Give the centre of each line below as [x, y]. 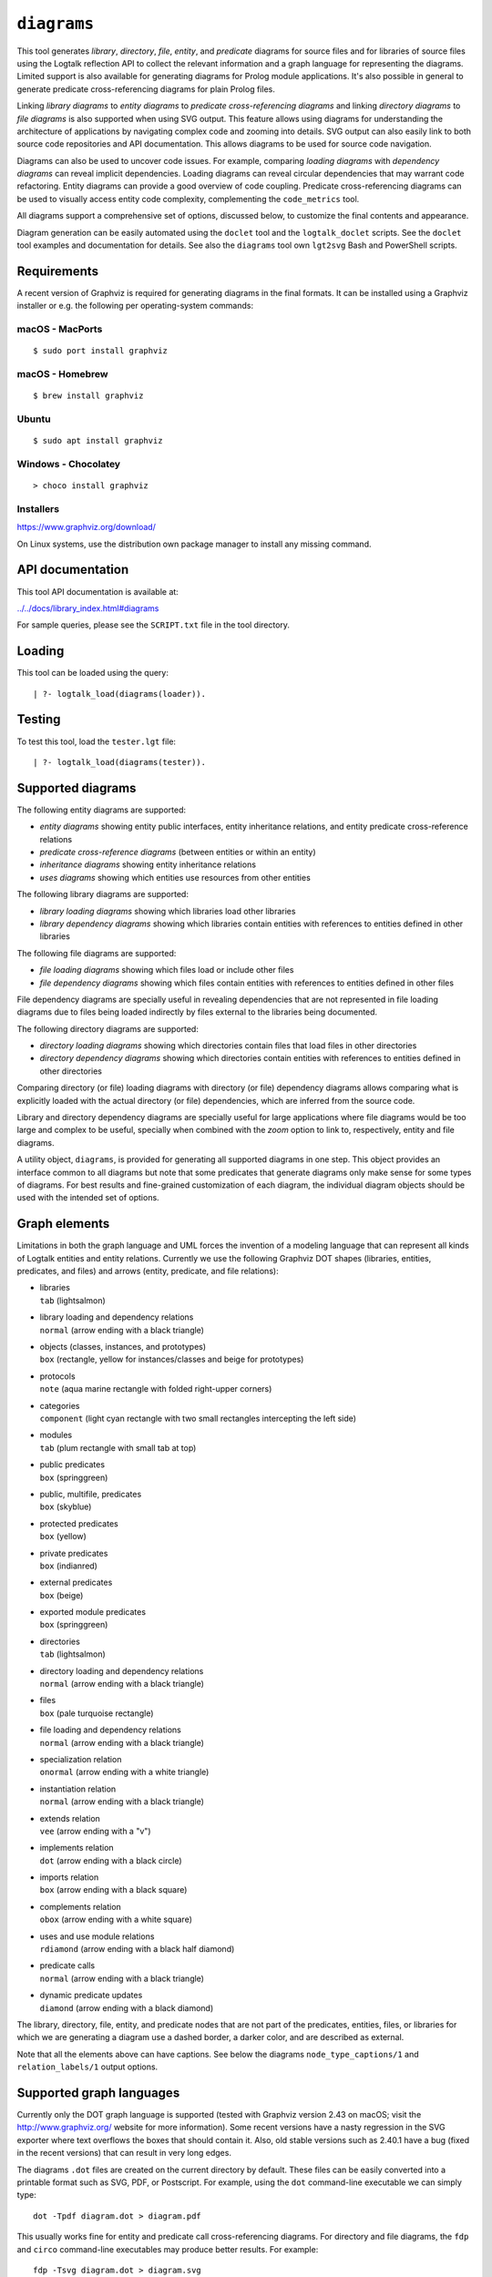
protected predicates [79, 1523]
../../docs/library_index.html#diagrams [88, 608]
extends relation [70, 1818]
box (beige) [61, 1595]
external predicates [76, 1583]
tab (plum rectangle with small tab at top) [118, 1447]
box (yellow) [63, 1537]
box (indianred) [68, 1566]
